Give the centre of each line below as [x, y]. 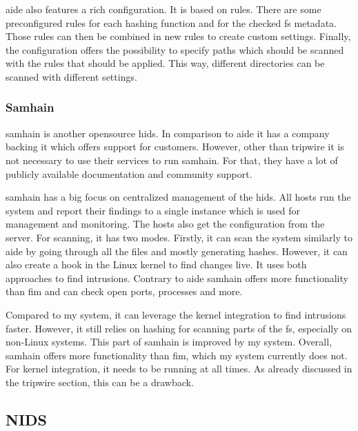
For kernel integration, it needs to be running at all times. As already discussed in [179, 369]
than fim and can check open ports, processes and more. [124, 291]
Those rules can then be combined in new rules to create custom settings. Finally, [178, 36]
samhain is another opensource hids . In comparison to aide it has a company [168, 133]
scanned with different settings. [71, 76]
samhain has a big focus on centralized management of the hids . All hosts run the [178, 197]
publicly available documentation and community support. [129, 173]
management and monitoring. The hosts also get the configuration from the [165, 224]
